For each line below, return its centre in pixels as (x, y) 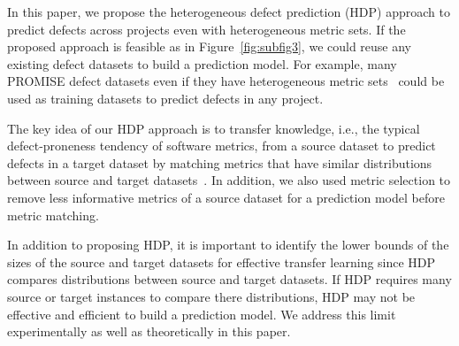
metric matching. (53, 215)
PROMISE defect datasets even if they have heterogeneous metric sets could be (226, 81)
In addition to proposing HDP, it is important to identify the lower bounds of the (228, 245)
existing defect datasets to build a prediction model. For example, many (202, 63)
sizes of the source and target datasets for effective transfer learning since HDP (222, 261)
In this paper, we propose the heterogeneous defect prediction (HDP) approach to (229, 12)
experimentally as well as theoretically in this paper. (149, 331)
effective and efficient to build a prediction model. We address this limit (202, 314)
